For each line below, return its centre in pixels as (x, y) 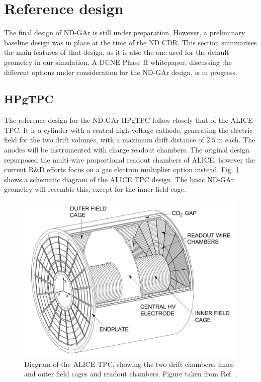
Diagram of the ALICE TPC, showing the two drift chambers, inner (129, 364)
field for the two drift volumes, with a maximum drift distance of (104, 140)
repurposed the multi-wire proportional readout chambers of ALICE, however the (130, 159)
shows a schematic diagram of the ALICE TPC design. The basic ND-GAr (119, 179)
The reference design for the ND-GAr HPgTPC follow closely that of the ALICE (128, 120)
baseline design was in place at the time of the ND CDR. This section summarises (130, 42)
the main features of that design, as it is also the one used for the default (117, 52)
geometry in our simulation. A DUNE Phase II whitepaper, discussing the (118, 62)
